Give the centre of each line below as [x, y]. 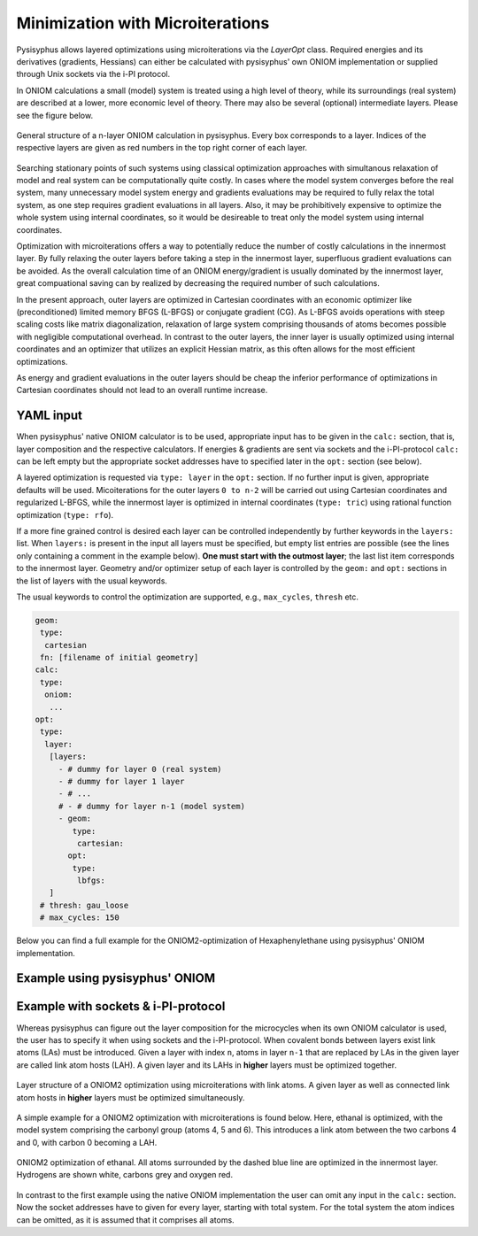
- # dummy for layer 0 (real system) [140, 769]
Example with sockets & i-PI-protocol [121, 1006]
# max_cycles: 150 [80, 918]
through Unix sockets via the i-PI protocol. [93, 74]
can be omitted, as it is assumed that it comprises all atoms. [125, 1220]
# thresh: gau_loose [85, 905]
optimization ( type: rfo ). [65, 514]
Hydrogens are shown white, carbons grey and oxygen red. [125, 1175]
